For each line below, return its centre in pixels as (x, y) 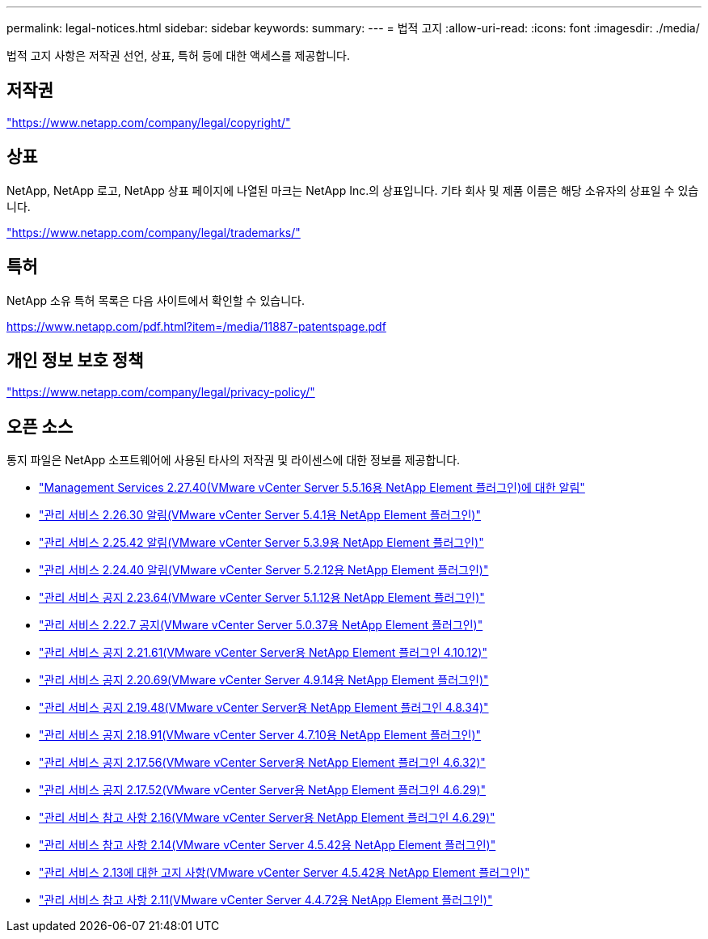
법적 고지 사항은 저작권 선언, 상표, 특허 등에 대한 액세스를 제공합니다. (178, 55)
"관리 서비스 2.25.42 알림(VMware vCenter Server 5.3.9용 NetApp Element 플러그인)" (261, 543)
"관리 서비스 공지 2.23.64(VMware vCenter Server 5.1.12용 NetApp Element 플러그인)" (262, 598)
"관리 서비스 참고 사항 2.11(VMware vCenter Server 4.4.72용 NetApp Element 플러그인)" (266, 900)
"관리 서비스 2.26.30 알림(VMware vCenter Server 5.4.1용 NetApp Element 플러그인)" (260, 515)
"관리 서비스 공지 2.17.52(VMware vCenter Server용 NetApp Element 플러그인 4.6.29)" (263, 790)
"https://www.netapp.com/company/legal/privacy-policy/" (161, 392)
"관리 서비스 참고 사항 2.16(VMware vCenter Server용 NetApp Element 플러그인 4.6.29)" (267, 818)
